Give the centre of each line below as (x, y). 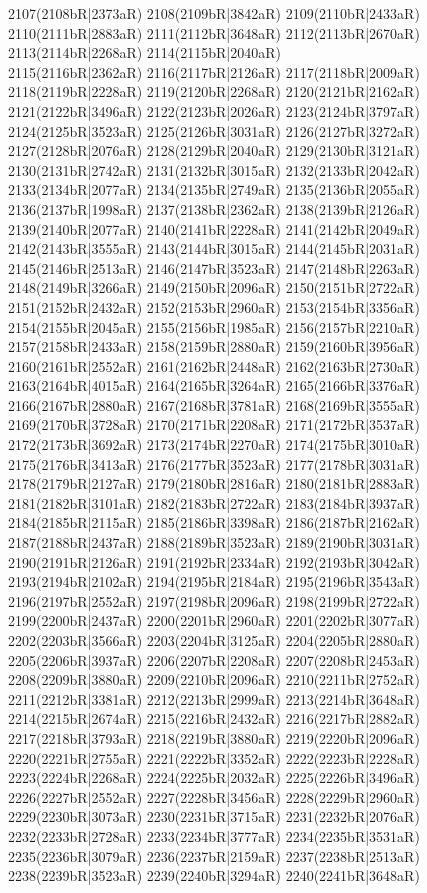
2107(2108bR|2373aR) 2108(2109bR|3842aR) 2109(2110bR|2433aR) (214, 13)
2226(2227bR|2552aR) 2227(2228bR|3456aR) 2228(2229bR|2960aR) (214, 796)
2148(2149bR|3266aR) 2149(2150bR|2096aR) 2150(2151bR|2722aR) (214, 287)
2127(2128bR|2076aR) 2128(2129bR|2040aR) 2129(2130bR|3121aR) (214, 150)
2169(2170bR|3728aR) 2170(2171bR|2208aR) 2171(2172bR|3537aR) (214, 424)
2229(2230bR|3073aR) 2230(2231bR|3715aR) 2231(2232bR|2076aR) (214, 816)
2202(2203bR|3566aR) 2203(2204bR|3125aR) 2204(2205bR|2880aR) (214, 640)
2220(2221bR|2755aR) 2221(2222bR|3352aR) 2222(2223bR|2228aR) (214, 757)
